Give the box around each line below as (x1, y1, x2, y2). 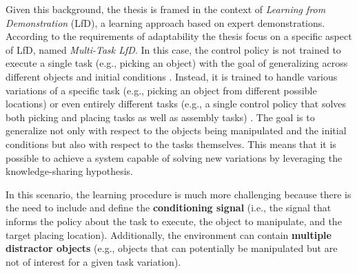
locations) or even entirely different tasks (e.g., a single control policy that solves (6, 96, 347, 111)
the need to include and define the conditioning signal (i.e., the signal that (6, 200, 331, 215)
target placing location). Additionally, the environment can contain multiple (6, 227, 331, 242)
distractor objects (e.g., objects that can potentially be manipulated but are (6, 241, 338, 255)
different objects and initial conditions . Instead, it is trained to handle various (6, 69, 338, 83)
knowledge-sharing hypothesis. (6, 164, 134, 178)
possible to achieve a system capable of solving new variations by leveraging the (6, 150, 343, 165)
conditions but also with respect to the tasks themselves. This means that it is (6, 136, 336, 151)
